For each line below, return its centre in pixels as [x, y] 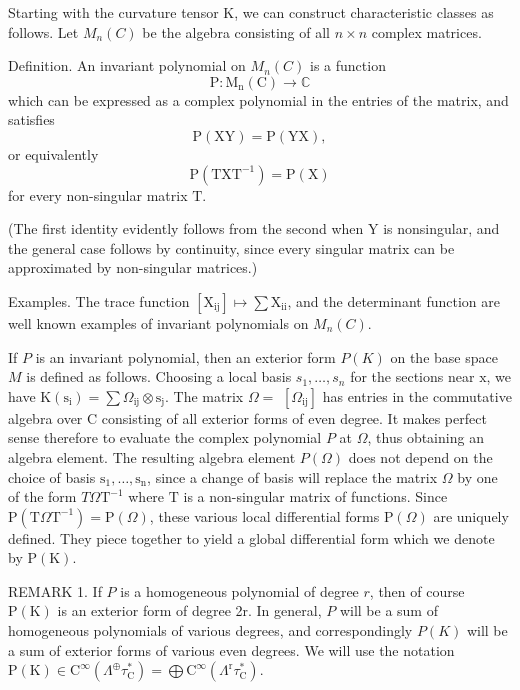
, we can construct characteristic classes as [364, 12]
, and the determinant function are [393, 300]
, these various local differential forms [264, 515]
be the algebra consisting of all [236, 31]
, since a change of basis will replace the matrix [292, 476]
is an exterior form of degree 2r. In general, [189, 610]
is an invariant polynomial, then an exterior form [185, 356]
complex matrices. [426, 31]
